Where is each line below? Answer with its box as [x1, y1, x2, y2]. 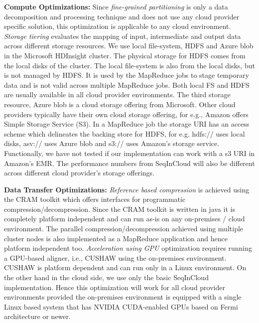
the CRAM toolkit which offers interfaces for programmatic [4, 194, 186, 204]
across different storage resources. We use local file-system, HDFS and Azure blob [4, 40, 254, 51]
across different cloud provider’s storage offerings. [4, 167, 154, 178]
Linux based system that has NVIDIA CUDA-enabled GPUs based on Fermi [4, 301, 238, 312]
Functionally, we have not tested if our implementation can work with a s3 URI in [4, 148, 255, 158]
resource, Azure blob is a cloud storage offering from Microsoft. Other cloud [4, 99, 236, 109]
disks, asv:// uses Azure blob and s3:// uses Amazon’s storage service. [4, 138, 220, 149]
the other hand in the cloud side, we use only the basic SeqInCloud [4, 272, 209, 283]
